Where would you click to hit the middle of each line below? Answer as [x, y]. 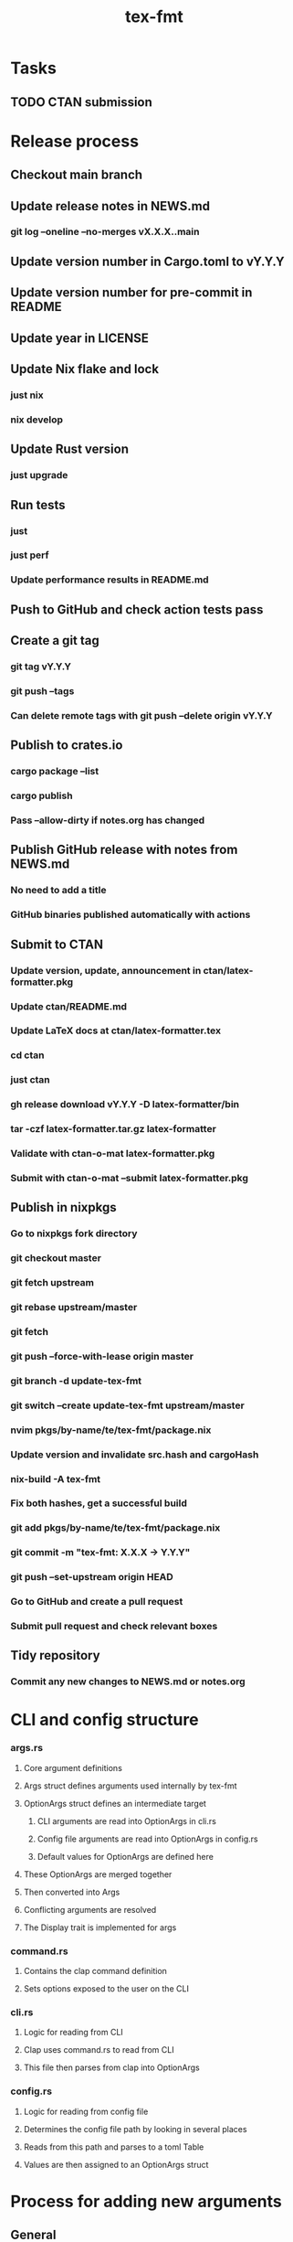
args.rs [27, 1748]
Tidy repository [55, 1655]
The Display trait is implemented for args [100, 1927]
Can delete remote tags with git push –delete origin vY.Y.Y [141, 715]
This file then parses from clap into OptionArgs [111, 2067]
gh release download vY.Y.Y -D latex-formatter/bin [125, 1105]
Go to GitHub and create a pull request [97, 1602]
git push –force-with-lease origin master [102, 1356]
